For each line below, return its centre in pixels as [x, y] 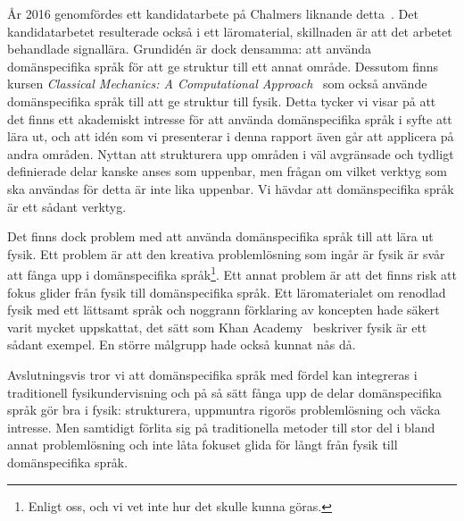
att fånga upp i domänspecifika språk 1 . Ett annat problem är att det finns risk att [232, 273]
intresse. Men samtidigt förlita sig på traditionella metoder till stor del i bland [221, 427]
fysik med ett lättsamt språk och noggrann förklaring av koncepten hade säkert [224, 310]
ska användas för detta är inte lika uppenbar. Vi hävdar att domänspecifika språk [231, 188]
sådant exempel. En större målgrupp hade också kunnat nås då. [182, 345]
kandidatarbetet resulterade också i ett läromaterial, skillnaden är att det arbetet [230, 31]
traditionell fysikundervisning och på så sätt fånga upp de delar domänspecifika [225, 392]
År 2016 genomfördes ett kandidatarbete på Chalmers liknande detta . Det [213, 13]
